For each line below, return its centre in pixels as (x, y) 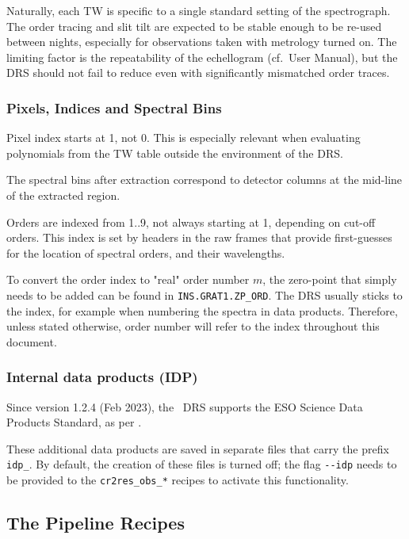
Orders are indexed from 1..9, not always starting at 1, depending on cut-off (191, 222)
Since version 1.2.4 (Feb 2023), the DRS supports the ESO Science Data (185, 406)
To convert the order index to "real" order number (128, 279)
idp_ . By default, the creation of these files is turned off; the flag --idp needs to (202, 464)
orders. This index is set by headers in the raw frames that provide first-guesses (199, 237)
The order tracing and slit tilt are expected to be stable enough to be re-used (194, 26)
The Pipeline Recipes (96, 523)
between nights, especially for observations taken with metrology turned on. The (202, 42)
